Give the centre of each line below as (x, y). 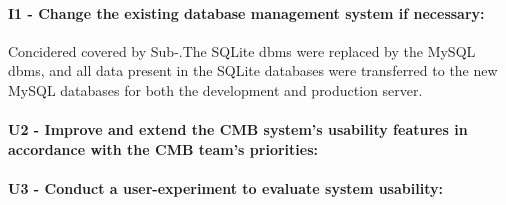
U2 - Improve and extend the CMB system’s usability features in (238, 129)
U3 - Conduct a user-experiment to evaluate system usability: (225, 187)
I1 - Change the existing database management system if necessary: (246, 12)
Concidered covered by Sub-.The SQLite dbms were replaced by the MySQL (242, 50)
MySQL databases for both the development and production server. (215, 89)
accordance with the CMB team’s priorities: (163, 148)
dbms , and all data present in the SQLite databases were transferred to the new (253, 70)
